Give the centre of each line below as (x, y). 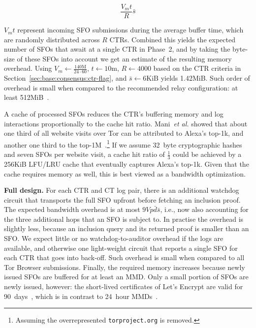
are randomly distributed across (52, 39)
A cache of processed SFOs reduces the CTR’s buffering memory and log (114, 114)
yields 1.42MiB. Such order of (205, 78)
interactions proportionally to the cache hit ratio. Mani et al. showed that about (126, 123)
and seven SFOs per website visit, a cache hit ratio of (84, 154)
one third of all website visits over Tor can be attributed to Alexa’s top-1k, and (124, 133)
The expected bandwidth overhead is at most (72, 209)
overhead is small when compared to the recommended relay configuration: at (121, 87)
